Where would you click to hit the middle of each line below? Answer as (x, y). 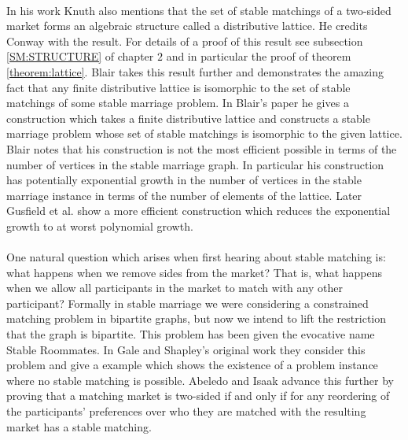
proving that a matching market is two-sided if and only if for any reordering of (198, 396)
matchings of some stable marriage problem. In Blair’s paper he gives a (178, 103)
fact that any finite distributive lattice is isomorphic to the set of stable (178, 87)
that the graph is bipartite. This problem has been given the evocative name (191, 334)
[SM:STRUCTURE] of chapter (80, 56)
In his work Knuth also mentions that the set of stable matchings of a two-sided (199, 10)
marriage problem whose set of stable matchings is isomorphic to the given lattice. (204, 133)
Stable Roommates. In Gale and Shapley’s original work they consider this (186, 349)
